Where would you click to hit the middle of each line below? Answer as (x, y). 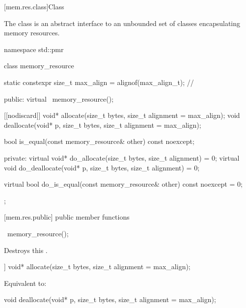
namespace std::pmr (34, 49)
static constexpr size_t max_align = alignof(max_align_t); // (99, 82)
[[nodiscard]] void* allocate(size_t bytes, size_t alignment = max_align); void (122, 115)
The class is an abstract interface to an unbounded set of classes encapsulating (122, 23)
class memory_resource (39, 66)
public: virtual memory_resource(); (59, 98)
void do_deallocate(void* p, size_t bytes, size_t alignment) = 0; (102, 167)
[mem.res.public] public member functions (67, 217)
